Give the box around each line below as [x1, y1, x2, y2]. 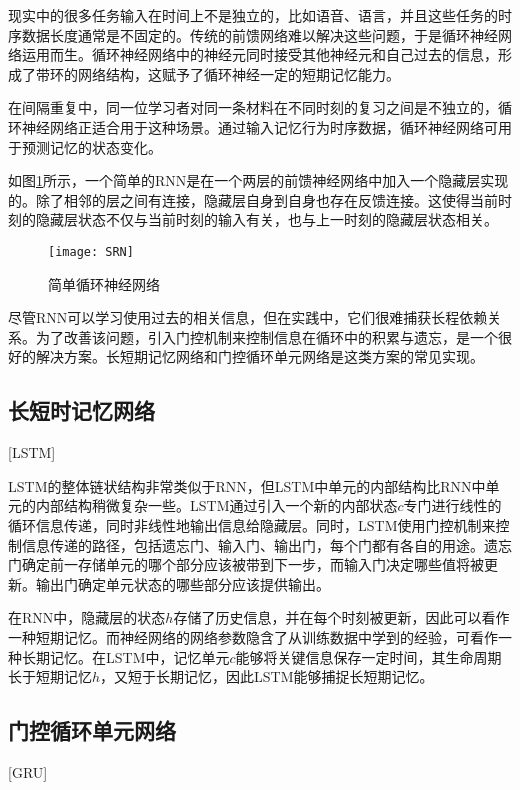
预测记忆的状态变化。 [21, 136, 162, 157]
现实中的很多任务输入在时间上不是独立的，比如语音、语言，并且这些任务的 [8, 5, 498, 25]
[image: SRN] [48, 244, 134, 259]
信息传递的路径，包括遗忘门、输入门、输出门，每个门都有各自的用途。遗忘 [21, 534, 512, 555]
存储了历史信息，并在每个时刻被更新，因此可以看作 [173, 607, 510, 628]
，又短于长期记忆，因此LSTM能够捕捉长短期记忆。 [100, 666, 434, 687]
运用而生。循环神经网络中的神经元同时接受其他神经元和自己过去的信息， [21, 44, 498, 65]
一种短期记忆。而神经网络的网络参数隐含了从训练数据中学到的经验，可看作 [8, 626, 498, 647]
